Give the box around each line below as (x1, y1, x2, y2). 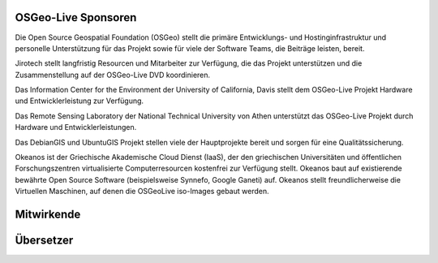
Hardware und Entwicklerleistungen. (15, 123, 137, 132)
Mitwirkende (15, 208, 81, 222)
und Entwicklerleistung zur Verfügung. (15, 96, 144, 106)
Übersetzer (15, 234, 74, 248)
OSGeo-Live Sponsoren (15, 11, 137, 24)
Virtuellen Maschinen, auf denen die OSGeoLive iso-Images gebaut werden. (15, 187, 269, 196)
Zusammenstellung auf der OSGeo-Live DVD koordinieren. (15, 70, 211, 80)
